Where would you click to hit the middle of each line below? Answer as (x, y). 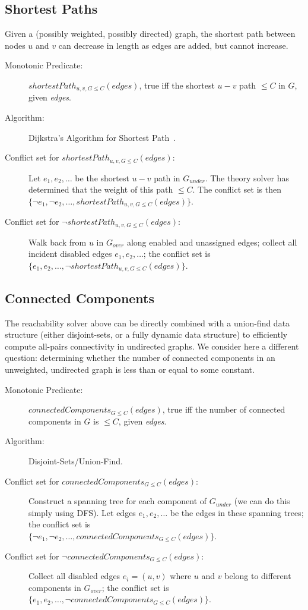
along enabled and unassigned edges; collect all (212, 242)
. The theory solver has (247, 177)
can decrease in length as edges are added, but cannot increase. (173, 45)
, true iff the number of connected (224, 409)
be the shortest (102, 177)
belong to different (258, 576)
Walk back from (58, 242)
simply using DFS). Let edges (82, 512)
